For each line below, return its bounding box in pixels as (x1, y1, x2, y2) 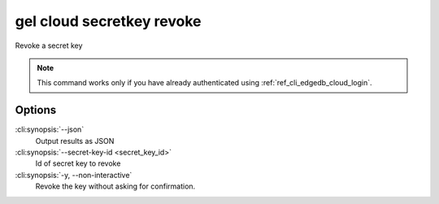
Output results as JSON (35, 136, 115, 145)
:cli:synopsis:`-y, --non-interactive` (15, 170, 133, 180)
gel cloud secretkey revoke (15, 12, 202, 30)
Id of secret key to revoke (35, 158, 121, 168)
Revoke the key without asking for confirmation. (35, 181, 196, 191)
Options (15, 103, 57, 117)
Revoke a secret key (15, 41, 83, 50)
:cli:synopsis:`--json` (15, 124, 85, 134)
